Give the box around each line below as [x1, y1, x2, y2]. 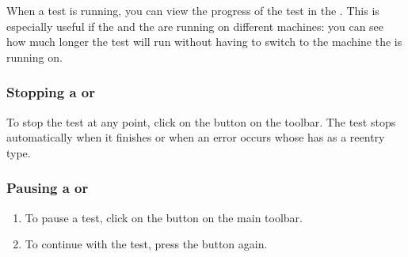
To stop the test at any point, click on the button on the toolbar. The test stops [6, 113, 396, 130]
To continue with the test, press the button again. [25, 236, 268, 252]
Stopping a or [6, 82, 95, 102]
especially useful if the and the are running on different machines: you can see [6, 17, 384, 34]
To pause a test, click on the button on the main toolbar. [25, 209, 303, 225]
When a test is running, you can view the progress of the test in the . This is [6, 2, 379, 18]
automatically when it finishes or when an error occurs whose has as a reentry [6, 129, 385, 146]
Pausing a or [6, 178, 89, 198]
